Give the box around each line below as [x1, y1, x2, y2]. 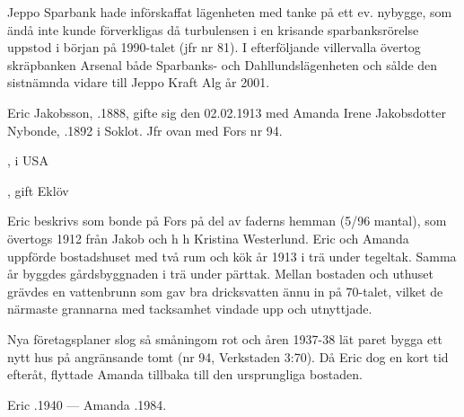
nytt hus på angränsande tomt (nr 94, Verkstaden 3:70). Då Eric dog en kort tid [7, 347, 449, 366]
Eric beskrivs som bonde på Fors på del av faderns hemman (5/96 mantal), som [7, 211, 447, 230]
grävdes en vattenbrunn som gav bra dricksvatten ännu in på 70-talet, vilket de [7, 281, 443, 300]
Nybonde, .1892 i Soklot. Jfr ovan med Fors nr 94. [7, 120, 283, 139]
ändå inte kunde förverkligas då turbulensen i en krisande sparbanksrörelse [7, 20, 419, 39]
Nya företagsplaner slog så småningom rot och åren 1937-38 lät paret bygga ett [7, 329, 443, 348]
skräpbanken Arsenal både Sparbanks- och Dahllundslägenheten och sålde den [7, 55, 438, 74]
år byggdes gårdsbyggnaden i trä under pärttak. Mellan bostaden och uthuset [7, 264, 434, 283]
